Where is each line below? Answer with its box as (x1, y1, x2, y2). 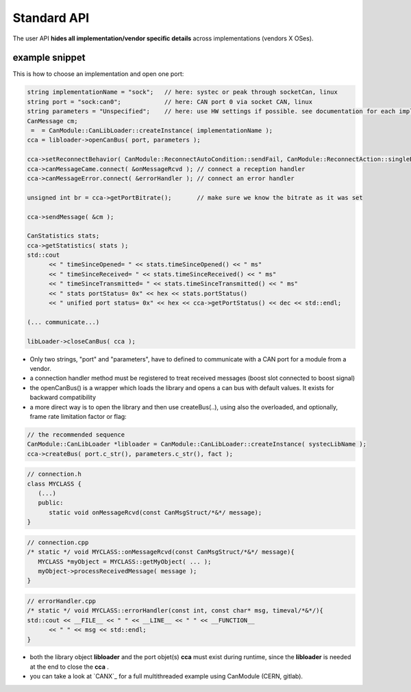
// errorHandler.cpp (27, 597, 96, 605)
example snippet (12, 52, 86, 64)
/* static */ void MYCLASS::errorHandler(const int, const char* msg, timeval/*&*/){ (27, 606, 323, 615)
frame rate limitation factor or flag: (29, 412, 127, 420)
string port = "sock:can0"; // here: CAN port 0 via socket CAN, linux (27, 98, 313, 105)
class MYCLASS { (27, 480, 82, 487)
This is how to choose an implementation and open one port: (12, 70, 184, 78)
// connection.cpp (27, 538, 89, 546)
